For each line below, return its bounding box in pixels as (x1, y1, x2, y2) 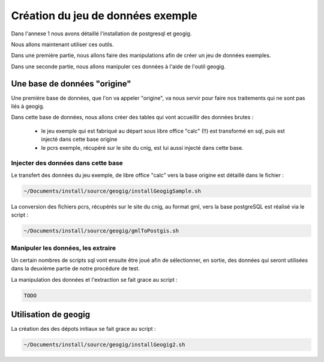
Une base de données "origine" (11, 79, 131, 89)
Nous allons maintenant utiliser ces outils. (11, 41, 114, 48)
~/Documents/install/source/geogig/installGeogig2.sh (23, 342, 185, 348)
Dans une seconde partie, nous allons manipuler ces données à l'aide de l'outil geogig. (11, 63, 226, 70)
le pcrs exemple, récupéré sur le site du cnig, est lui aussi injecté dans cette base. (41, 144, 244, 151)
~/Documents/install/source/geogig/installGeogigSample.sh (23, 188, 201, 194)
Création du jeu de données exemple (11, 9, 198, 22)
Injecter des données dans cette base (11, 159, 123, 167)
